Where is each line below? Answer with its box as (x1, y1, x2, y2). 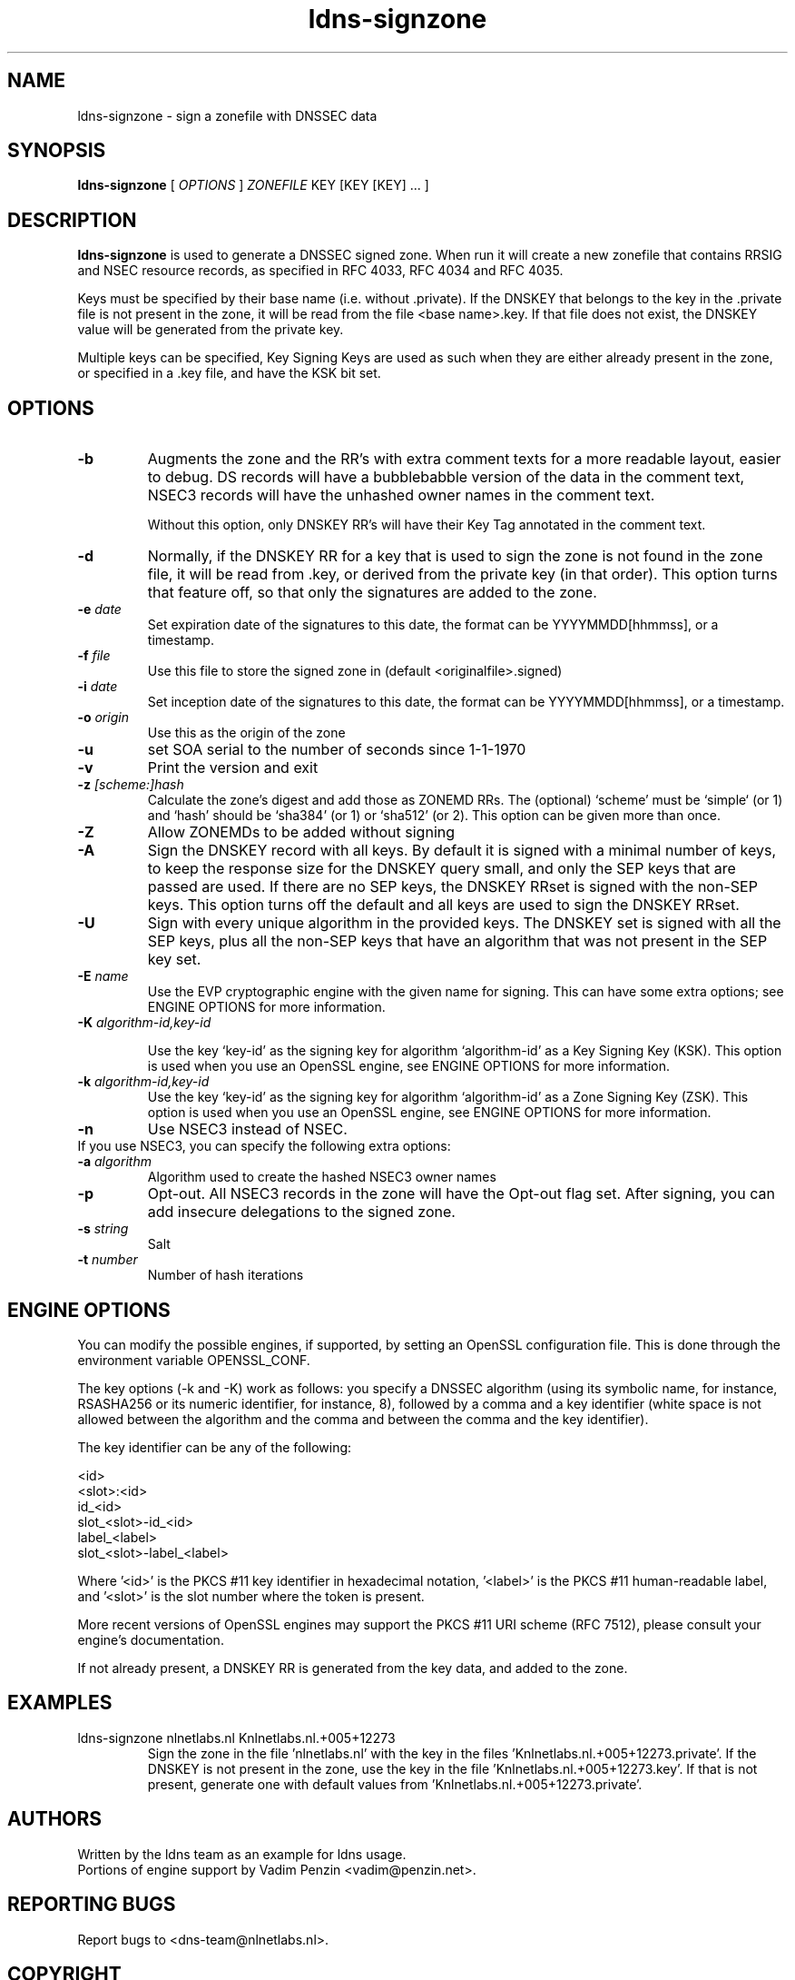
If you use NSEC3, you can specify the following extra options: (77, 1138, 451, 1154)
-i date (77, 678, 118, 695)
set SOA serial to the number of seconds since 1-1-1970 (147, 740, 526, 759)
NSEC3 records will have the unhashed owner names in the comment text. (147, 486, 655, 505)
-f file (77, 648, 111, 664)
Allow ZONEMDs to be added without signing (147, 823, 456, 842)
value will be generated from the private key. (77, 322, 344, 338)
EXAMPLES (7, 1691, 113, 1715)
